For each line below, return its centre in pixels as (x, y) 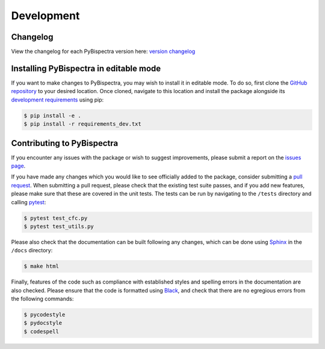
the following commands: (42, 299)
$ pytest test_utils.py (59, 226)
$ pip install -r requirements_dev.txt (82, 124)
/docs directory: (32, 250)
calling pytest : (29, 202)
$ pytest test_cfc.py (56, 218)
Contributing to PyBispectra (65, 143)
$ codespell (42, 331)
